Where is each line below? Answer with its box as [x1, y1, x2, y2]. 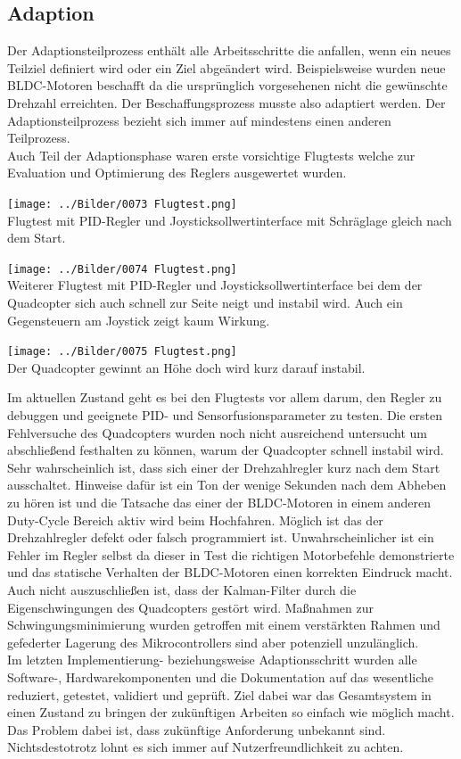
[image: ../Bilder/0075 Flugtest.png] [7, 345, 237, 359]
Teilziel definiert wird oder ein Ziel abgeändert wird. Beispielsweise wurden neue [7, 58, 446, 77]
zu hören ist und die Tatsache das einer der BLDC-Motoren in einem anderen [7, 493, 432, 512]
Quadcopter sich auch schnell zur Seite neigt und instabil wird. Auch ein [7, 293, 403, 312]
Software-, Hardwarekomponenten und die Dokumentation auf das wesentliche [7, 667, 434, 686]
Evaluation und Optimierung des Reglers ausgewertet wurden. [7, 163, 347, 182]
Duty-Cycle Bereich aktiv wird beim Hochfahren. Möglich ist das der [7, 510, 383, 529]
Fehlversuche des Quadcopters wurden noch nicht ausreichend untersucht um [7, 423, 427, 441]
